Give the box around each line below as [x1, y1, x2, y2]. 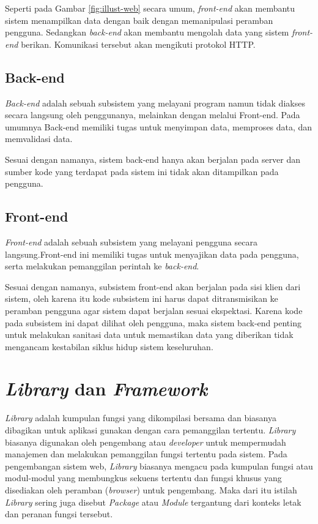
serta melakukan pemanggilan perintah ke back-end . [5, 260, 199, 272]
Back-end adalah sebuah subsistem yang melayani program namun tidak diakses [5, 96, 305, 109]
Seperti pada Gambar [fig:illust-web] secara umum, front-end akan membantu [5, 2, 295, 14]
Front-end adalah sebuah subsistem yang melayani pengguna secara [5, 235, 257, 248]
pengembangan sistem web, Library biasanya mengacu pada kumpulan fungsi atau [5, 459, 313, 472]
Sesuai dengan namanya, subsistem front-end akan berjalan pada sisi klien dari [5, 280, 301, 293]
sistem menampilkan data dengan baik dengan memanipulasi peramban [5, 13, 273, 26]
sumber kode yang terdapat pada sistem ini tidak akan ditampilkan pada [5, 165, 279, 178]
